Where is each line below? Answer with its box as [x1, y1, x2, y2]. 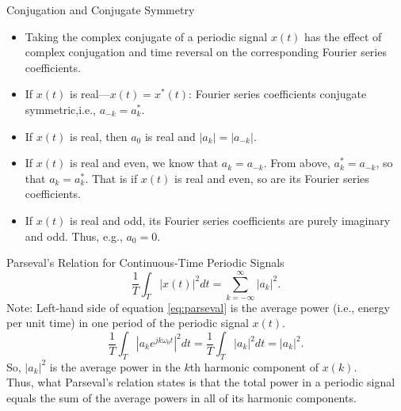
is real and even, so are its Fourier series [174, 169, 369, 186]
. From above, [263, 154, 330, 171]
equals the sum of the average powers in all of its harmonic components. [6, 390, 357, 406]
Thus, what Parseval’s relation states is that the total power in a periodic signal [6, 374, 395, 390]
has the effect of [304, 28, 382, 44]
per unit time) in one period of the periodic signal [6, 314, 249, 331]
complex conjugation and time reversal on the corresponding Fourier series [25, 44, 387, 60]
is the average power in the [49, 358, 181, 375]
